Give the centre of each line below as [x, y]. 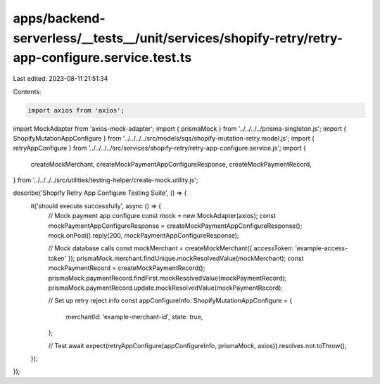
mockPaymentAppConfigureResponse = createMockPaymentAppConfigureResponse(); [175, 226]
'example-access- [321, 248]
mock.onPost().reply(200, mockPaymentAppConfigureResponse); [144, 236]
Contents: [27, 91]
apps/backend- [59, 18]
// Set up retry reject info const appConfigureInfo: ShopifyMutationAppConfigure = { [170, 301]
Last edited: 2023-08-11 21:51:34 [61, 79]
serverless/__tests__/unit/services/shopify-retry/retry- [178, 38]
